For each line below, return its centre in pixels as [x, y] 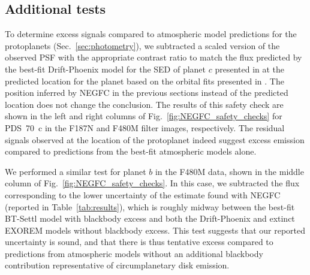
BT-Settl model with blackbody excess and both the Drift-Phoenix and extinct [150, 218]
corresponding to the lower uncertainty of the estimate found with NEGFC [143, 194]
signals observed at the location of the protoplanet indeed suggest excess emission [155, 139]
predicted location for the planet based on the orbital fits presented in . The [145, 81]
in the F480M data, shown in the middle [229, 171]
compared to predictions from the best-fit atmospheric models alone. [131, 151]
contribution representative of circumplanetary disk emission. [117, 265]
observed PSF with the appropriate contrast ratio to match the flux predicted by [154, 57]
